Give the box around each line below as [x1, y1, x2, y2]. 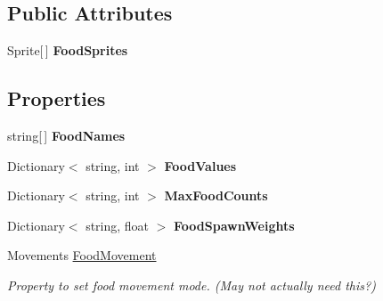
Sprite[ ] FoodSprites [7, 41, 128, 60]
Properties [7, 85, 106, 112]
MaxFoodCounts [164, 186, 268, 205]
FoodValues [164, 156, 237, 175]
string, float [86, 216, 150, 234]
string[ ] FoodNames [7, 126, 126, 144]
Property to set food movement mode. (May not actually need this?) [7, 275, 376, 294]
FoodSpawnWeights [174, 216, 295, 234]
